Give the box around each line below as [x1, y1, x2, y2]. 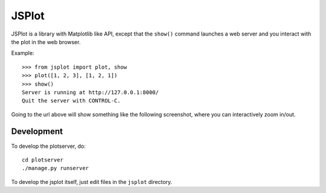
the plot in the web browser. [11, 38, 81, 45]
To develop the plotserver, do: [11, 142, 86, 150]
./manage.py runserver [22, 165, 89, 172]
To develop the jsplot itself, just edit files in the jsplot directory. [11, 178, 173, 185]
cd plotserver [22, 156, 63, 163]
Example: [11, 49, 34, 57]
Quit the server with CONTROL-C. [22, 97, 121, 104]
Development [11, 127, 63, 137]
